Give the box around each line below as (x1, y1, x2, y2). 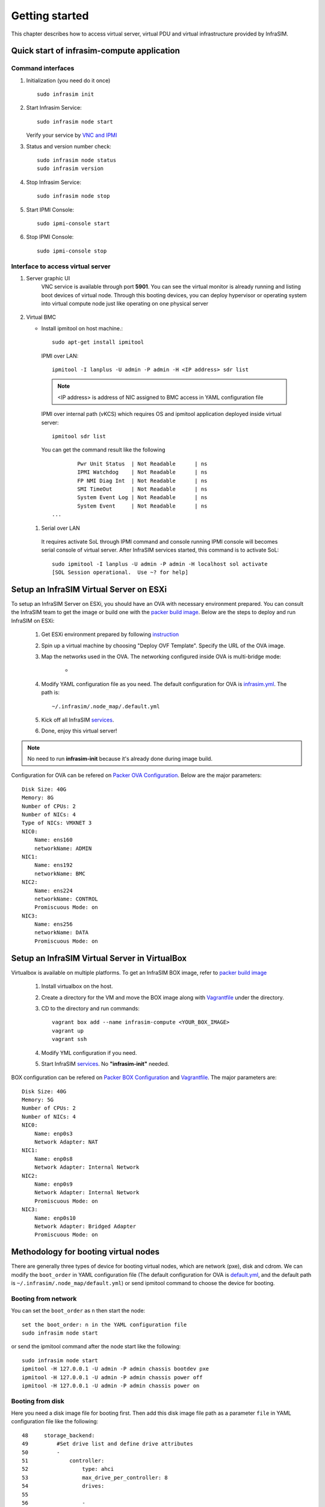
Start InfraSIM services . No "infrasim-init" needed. (41, 1060, 170, 1067)
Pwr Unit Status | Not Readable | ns (77, 460, 208, 467)
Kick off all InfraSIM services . (41, 716, 114, 723)
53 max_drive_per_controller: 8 (22, 1474, 168, 1481)
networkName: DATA (34, 929, 89, 936)
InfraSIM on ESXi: (11, 617, 55, 624)
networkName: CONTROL (34, 895, 99, 902)
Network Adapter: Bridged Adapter (34, 1222, 137, 1230)
